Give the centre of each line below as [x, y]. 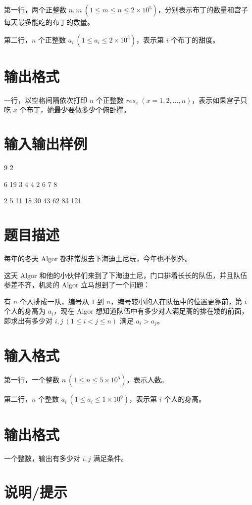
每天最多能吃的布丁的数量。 [49, 22]
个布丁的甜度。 [195, 39]
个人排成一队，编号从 [54, 301]
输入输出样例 [46, 144]
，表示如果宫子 [216, 100]
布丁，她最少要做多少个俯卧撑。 [78, 110]
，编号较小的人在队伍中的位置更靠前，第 [176, 301]
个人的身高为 [25, 311]
